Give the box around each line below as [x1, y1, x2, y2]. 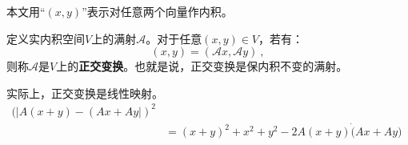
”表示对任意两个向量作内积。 [82, 3, 233, 19]
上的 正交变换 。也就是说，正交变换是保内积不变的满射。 [56, 58, 348, 75]
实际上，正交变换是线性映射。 [6, 84, 163, 101]
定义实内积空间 [6, 30, 85, 46]
